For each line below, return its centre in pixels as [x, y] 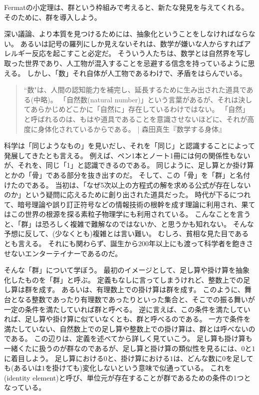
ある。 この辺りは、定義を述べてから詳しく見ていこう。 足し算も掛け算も [131, 338]
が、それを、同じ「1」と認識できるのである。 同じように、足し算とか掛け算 [129, 165]
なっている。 [25, 387]
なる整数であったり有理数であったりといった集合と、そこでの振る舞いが [136, 299]
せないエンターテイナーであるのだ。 [63, 253]
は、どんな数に [198, 358]
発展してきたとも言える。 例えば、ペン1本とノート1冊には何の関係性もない [127, 155]
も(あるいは [23, 368]
